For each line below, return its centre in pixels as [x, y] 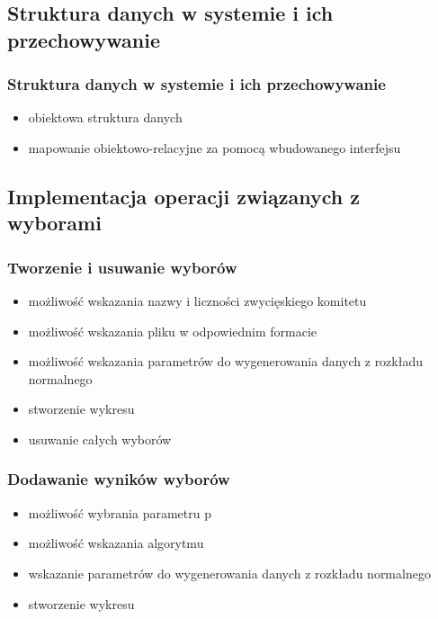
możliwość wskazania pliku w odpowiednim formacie [173, 331]
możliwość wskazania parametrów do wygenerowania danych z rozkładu [225, 361]
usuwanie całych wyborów [100, 439]
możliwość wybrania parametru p [120, 512]
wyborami [54, 223]
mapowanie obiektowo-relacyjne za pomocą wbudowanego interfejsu [215, 147]
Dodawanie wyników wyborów [119, 479]
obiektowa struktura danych [105, 117]
